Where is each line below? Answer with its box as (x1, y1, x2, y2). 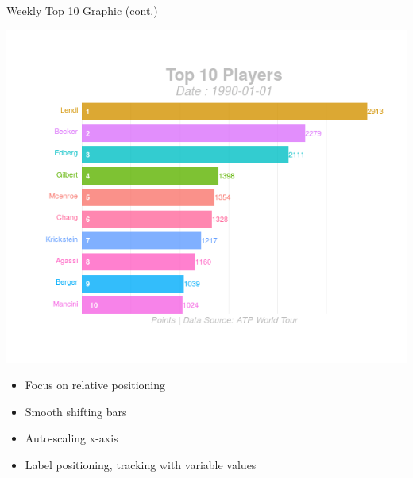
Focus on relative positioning (25, 377, 165, 393)
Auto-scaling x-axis (25, 430, 118, 446)
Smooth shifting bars (25, 403, 127, 419)
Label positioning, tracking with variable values (25, 456, 257, 472)
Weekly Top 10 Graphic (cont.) (6, 2, 158, 18)
